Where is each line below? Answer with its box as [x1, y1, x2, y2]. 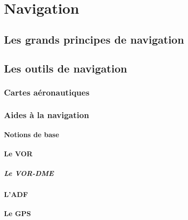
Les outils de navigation [4, 60, 127, 75]
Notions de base [4, 129, 59, 140]
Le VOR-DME [4, 168, 54, 178]
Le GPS [4, 208, 31, 218]
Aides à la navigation [4, 108, 89, 121]
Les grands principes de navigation [4, 31, 184, 47]
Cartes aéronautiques [4, 86, 90, 98]
